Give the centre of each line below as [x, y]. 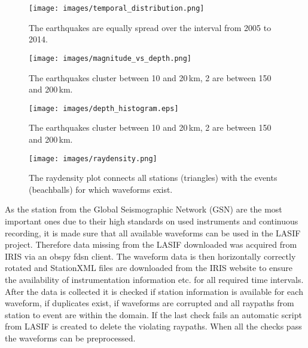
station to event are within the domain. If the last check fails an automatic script [153, 314]
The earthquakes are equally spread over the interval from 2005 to [150, 27]
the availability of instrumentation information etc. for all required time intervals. [154, 279]
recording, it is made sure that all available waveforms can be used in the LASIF [153, 232]
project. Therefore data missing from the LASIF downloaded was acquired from [151, 244]
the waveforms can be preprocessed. [70, 338]
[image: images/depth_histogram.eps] [104, 108]
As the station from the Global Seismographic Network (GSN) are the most [144, 209]
